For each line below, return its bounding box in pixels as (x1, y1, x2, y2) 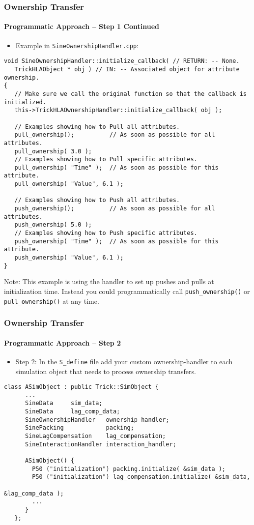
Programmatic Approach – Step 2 (4, 337, 121, 348)
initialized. (4, 98, 46, 106)
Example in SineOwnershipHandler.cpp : (15, 40, 139, 50)
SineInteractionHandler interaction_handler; (25, 440, 176, 448)
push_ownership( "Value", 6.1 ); (14, 254, 124, 262)
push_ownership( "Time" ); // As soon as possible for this (14, 237, 219, 245)
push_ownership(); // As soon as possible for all (14, 205, 215, 212)
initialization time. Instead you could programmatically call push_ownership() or (4, 286, 250, 296)
